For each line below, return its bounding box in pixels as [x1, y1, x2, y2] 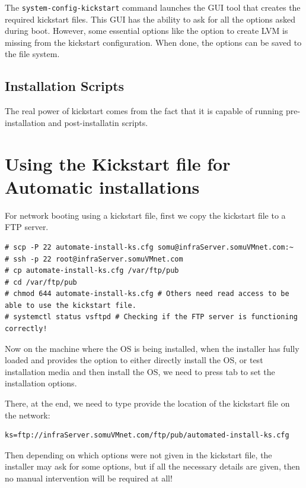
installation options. [5, 377, 77, 389]
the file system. [5, 48, 60, 60]
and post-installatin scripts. [48, 116, 148, 128]
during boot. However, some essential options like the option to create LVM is [5, 24, 288, 37]
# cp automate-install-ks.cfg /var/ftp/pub [5, 266, 179, 275]
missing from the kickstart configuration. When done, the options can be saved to [5, 36, 302, 48]
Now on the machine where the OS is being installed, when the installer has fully [5, 342, 299, 354]
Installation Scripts [5, 77, 125, 95]
